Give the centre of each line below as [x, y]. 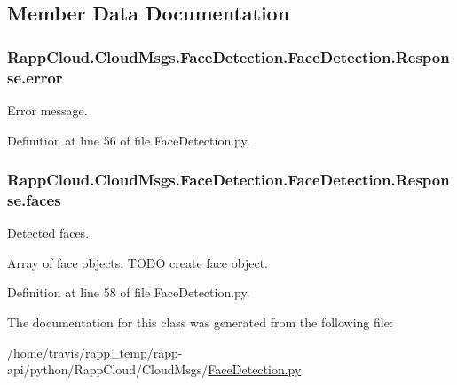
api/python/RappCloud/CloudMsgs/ [108, 369]
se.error [35, 77]
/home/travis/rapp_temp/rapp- [95, 352]
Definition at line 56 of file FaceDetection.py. [129, 140]
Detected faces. [48, 233]
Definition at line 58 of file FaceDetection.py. [129, 292]
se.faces [34, 199]
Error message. [47, 110]
